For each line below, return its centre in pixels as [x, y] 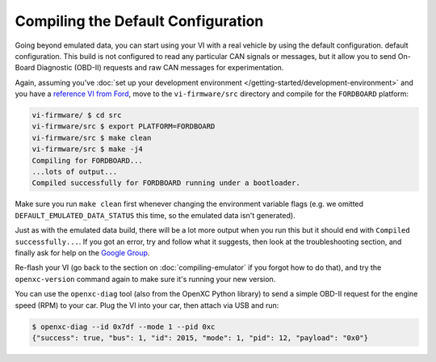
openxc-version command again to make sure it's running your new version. [145, 279]
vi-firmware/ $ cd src [77, 116]
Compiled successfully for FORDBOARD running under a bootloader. [166, 183]
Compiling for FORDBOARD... [87, 160]
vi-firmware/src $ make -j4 [87, 149]
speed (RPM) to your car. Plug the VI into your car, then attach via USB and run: [147, 305]
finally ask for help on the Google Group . [82, 253]
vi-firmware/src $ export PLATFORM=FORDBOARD [124, 126]
